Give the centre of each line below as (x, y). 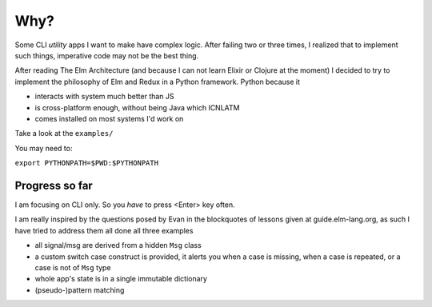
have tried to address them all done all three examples (104, 230)
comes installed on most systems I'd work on (109, 118)
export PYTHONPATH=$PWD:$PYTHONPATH (87, 163)
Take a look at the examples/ (64, 134)
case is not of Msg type (73, 267)
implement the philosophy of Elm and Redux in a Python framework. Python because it (157, 82)
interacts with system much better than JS (105, 97)
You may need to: (44, 148)
